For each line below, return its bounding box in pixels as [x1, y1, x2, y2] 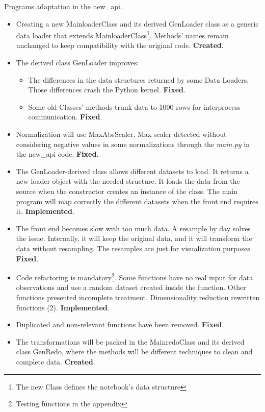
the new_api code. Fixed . [16, 149, 99, 159]
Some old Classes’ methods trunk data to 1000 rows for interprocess [28, 101, 241, 112]
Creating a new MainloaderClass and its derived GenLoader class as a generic [16, 18, 259, 29]
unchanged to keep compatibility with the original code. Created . [16, 40, 224, 51]
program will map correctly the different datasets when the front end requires [16, 196, 258, 206]
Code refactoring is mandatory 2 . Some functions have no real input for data [16, 271, 253, 282]
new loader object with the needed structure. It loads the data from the [16, 176, 240, 186]
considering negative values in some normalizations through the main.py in [16, 138, 250, 149]
